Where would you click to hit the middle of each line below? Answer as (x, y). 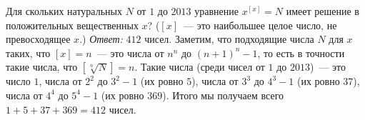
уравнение (216, 11)
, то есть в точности (301, 52)
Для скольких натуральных (64, 11)
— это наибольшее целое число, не (260, 25)
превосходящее (38, 39)
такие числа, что (42, 67)
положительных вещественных (72, 25)
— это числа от (130, 52)
